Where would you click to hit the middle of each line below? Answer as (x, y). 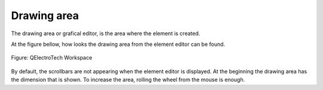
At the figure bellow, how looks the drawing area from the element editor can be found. (118, 44)
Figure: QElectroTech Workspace (52, 58)
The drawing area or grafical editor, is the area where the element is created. (106, 33)
